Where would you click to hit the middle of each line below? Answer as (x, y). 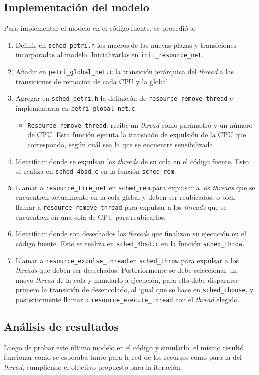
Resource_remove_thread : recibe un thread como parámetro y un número (140, 124)
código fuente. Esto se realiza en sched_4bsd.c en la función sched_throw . (130, 243)
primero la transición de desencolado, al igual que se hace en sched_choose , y (134, 289)
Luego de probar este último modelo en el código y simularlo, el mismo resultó (124, 347)
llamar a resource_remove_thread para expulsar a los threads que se (121, 207)
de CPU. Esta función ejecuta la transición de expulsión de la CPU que (137, 134)
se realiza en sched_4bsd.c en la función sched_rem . (96, 171)
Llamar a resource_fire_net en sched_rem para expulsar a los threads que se (135, 187)
